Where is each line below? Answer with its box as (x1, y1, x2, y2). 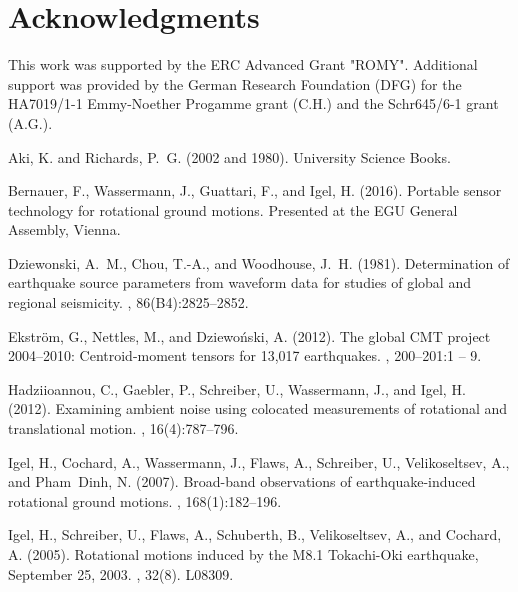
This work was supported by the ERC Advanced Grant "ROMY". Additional (8, 54, 478, 75)
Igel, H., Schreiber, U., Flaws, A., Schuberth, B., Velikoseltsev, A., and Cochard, (8, 524, 502, 545)
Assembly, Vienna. (8, 219, 121, 240)
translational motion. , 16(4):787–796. (8, 418, 239, 439)
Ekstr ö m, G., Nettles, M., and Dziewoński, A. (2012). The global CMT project (8, 325, 491, 346)
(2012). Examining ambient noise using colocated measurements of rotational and (8, 398, 508, 419)
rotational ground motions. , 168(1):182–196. (8, 490, 282, 511)
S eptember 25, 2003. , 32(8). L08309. (8, 563, 234, 584)
